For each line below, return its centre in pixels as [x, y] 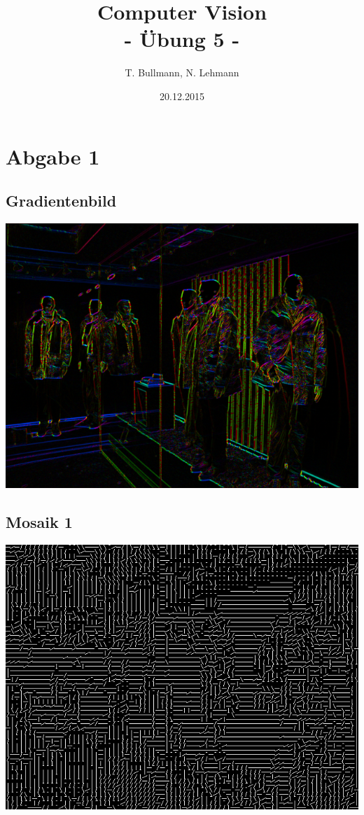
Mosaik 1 [39, 521]
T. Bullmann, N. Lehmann [182, 72]
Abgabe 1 [53, 156]
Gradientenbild [61, 201]
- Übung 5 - [182, 39]
